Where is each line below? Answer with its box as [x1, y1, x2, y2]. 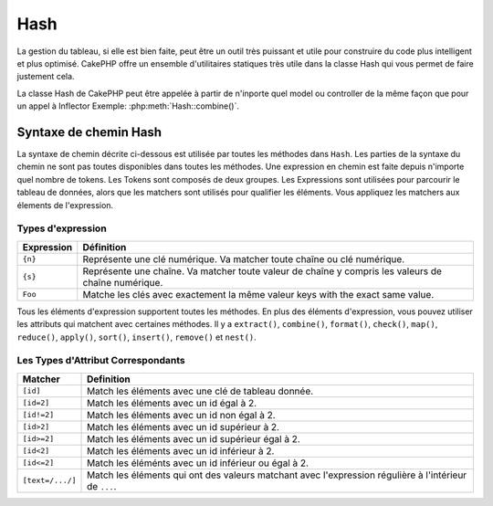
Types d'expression [16, 222, 107, 235]
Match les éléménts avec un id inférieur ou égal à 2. [87, 457, 309, 469]
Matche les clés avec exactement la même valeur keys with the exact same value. [82, 288, 435, 300]
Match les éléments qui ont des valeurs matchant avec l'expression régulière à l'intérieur [87, 469, 467, 481]
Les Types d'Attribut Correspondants [16, 354, 186, 367]
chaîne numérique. [82, 276, 163, 289]
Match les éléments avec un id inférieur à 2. [87, 444, 275, 457]
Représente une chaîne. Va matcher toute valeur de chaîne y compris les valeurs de [82, 265, 443, 278]
